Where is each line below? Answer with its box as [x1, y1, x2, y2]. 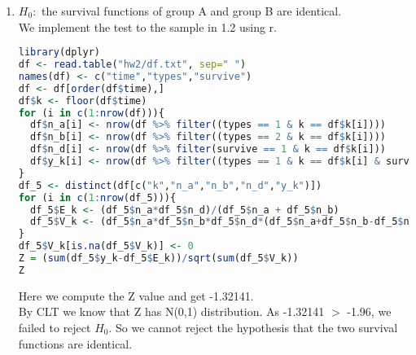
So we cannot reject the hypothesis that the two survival [116, 319, 398, 335]
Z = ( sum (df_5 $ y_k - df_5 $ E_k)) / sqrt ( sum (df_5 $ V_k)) [18, 252, 299, 265]
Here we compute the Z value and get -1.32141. [18, 287, 254, 304]
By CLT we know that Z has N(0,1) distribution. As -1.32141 [18, 303, 325, 320]
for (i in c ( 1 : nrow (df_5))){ [18, 191, 177, 204]
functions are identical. [18, 335, 133, 352]
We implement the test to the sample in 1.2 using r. [18, 18, 277, 35]
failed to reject [18, 319, 91, 335]
